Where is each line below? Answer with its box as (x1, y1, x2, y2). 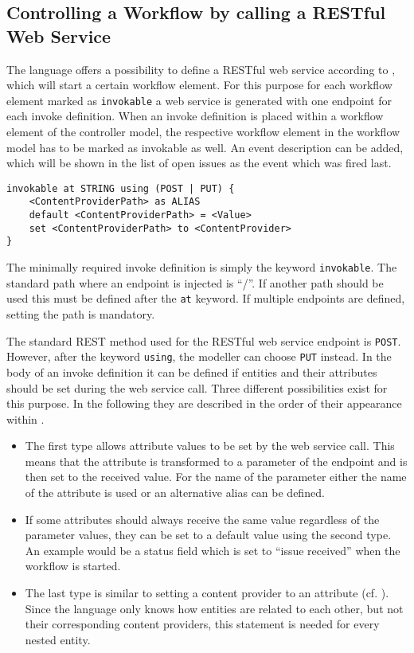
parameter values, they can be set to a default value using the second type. (25, 526, 392, 543)
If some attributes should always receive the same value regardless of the (25, 510, 380, 527)
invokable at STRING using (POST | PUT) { (6, 182, 235, 194)
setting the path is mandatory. (6, 306, 155, 322)
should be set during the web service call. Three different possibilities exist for (6, 379, 388, 396)
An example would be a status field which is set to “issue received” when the (25, 542, 400, 558)
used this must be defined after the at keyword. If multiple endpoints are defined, (6, 290, 405, 307)
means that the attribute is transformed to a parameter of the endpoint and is (25, 452, 408, 469)
